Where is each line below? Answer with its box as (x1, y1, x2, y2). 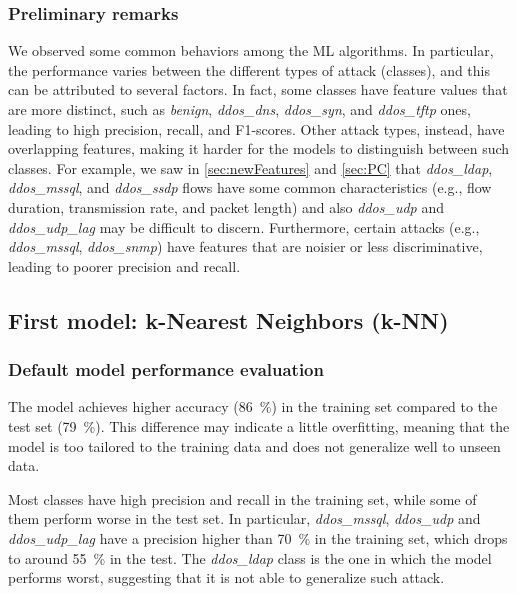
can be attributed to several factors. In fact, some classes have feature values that (8, 79, 508, 100)
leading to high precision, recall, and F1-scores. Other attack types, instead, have (8, 118, 505, 139)
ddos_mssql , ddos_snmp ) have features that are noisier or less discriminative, (8, 236, 483, 257)
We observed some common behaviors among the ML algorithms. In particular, (8, 40, 494, 61)
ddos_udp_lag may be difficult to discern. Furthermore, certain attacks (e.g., (8, 216, 480, 237)
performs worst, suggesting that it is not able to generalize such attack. (8, 567, 445, 588)
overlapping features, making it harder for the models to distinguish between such (8, 138, 510, 159)
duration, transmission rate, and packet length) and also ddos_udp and (8, 196, 444, 217)
